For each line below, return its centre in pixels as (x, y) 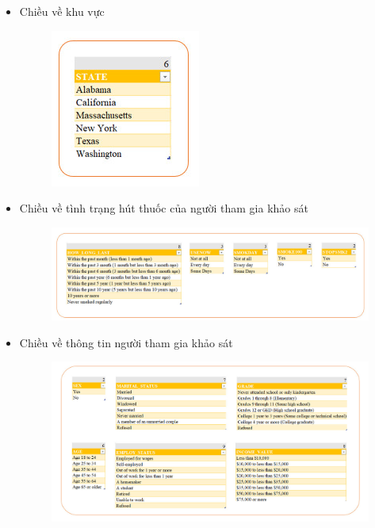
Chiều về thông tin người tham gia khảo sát (126, 342)
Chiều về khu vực (62, 11)
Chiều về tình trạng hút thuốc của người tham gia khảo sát (164, 208)
